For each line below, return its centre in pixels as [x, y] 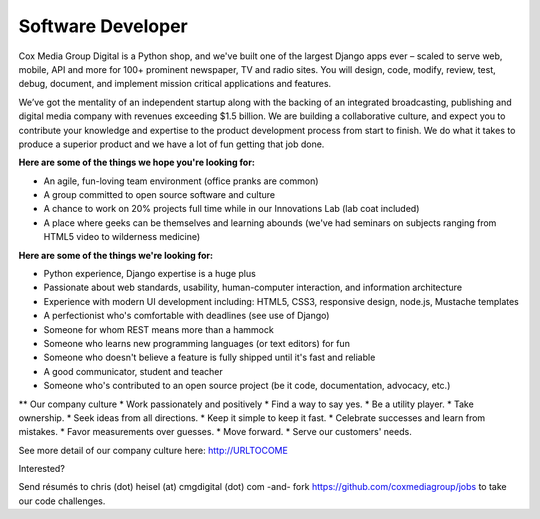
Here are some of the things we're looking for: [116, 255]
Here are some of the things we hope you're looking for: [136, 162]
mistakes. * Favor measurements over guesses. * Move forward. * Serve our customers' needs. [215, 432]
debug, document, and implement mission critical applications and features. [175, 84]
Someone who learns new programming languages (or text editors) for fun [196, 343]
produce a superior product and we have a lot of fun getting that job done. [171, 144]
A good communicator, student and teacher [133, 371]
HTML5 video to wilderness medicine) [122, 237]
